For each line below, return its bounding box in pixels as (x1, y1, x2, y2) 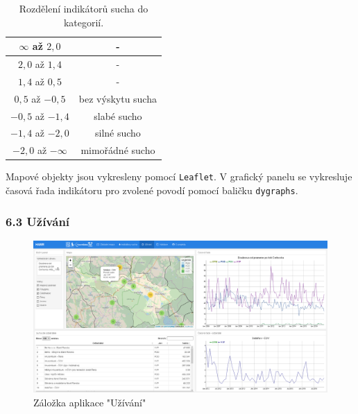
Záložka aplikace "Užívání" (33, 395, 146, 409)
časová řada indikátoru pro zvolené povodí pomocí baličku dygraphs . (6, 183, 298, 197)
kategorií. (63, 15, 104, 29)
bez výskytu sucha (78, 91, 157, 105)
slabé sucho (94, 108, 142, 123)
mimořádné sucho (80, 143, 155, 157)
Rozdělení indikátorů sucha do (19, 1, 148, 15)
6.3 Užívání (6, 212, 70, 230)
